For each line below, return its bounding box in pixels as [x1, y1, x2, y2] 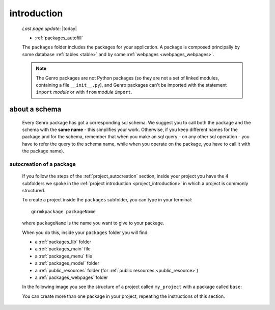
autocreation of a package [9, 161, 76, 168]
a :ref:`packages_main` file [35, 246, 91, 252]
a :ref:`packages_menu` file [35, 253, 93, 259]
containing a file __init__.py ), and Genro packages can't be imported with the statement [36, 82, 227, 88]
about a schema [9, 105, 62, 114]
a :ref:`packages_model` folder [35, 260, 99, 266]
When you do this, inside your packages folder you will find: [22, 229, 149, 236]
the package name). [22, 148, 65, 154]
